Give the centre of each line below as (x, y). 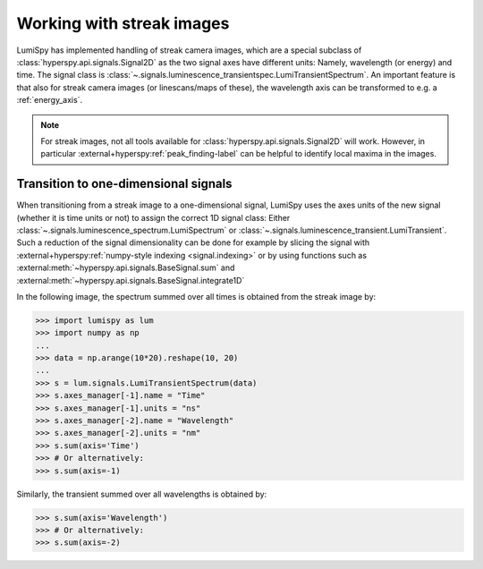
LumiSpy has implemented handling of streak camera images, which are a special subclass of (189, 50)
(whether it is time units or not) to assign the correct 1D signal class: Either (153, 217)
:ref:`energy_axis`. (50, 100)
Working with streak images (123, 23)
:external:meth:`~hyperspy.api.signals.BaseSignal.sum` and (126, 268)
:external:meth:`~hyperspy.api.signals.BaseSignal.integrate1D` (131, 280)
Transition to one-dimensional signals (124, 184)
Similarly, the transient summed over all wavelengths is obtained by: (142, 494)
